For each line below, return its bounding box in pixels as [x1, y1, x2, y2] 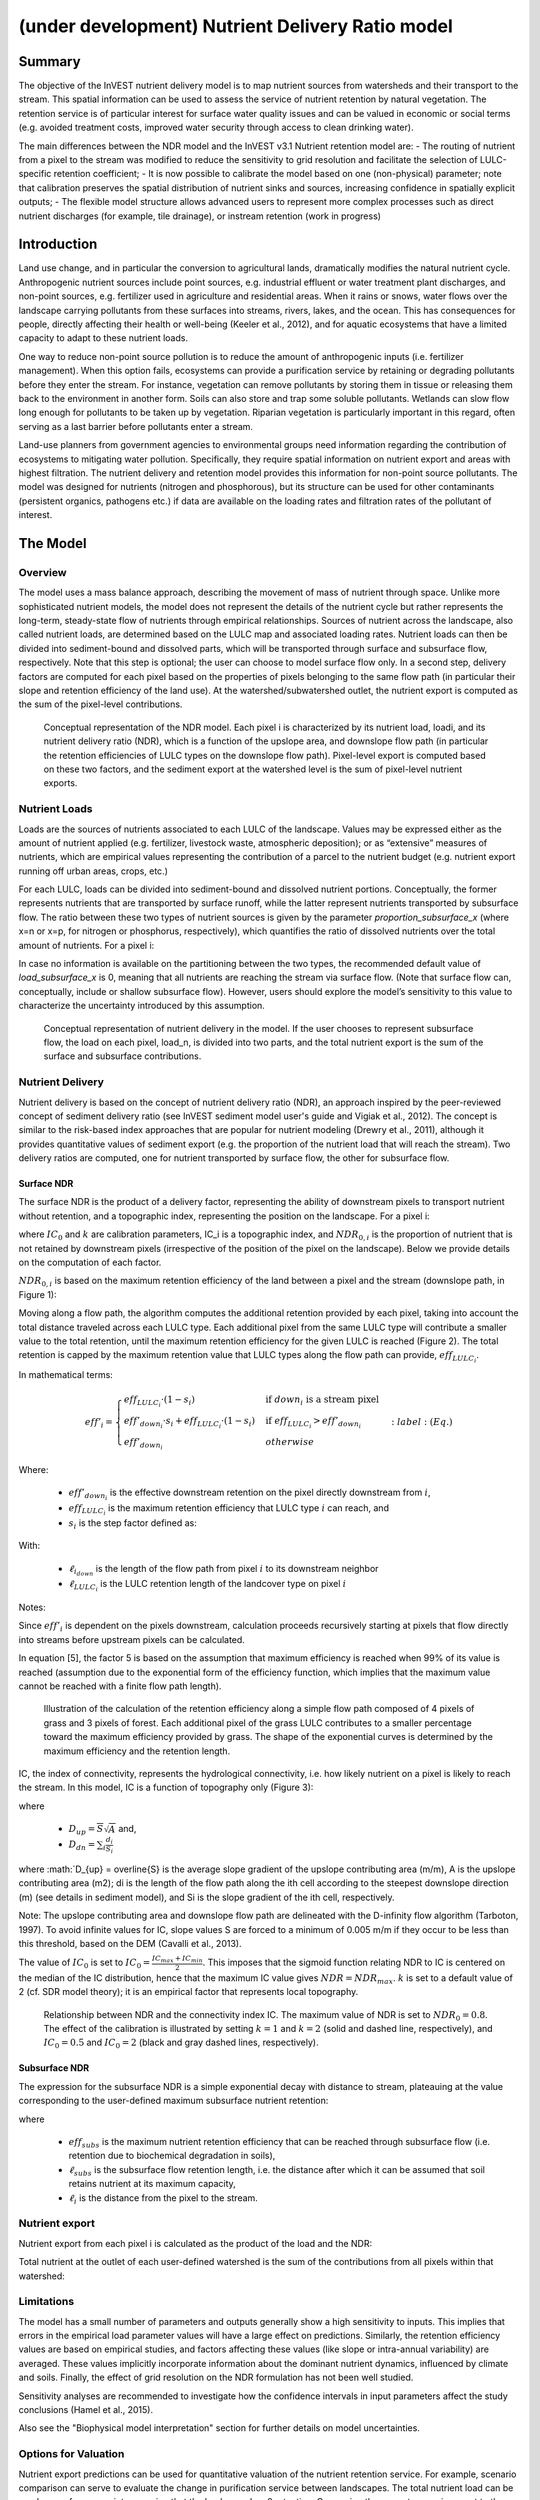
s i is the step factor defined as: [68, 1516, 197, 1531]
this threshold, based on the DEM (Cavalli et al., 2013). [18, 1937, 242, 1949]
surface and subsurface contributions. [43, 1050, 202, 1062]
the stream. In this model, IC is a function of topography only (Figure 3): [18, 1781, 314, 1794]
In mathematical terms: [18, 1368, 114, 1380]
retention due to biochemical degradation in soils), [68, 2150, 276, 2162]
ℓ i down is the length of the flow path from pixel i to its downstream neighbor [68, 1562, 379, 1578]
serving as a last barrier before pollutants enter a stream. [18, 420, 254, 432]
